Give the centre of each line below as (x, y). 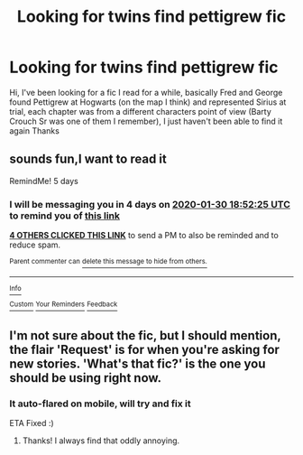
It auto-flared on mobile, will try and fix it (100, 404)
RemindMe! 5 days (44, 181)
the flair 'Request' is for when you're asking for (144, 349)
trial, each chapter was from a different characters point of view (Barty (141, 111)
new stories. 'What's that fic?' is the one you (138, 363)
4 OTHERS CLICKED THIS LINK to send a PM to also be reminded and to (144, 236)
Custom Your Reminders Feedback (64, 304)
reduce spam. (35, 245)
